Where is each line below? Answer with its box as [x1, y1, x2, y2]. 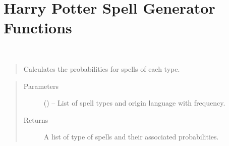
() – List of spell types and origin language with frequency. [43, 98, 225, 108]
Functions [4, 17, 72, 38]
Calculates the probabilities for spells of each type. [23, 63, 180, 74]
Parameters [23, 80, 59, 91]
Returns [23, 114, 48, 125]
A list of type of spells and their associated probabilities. [43, 131, 219, 142]
